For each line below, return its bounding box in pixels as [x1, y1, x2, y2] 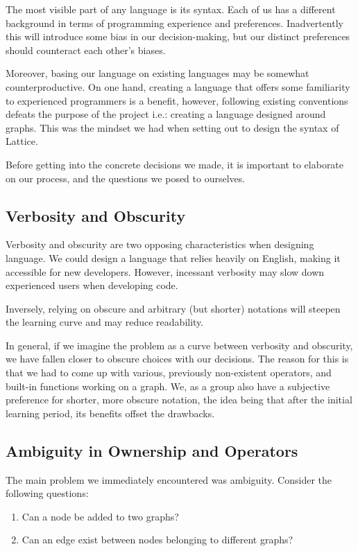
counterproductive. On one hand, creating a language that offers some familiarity [6, 79, 350, 94]
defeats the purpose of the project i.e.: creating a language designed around [6, 107, 326, 121]
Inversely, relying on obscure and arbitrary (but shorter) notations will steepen [6, 301, 341, 315]
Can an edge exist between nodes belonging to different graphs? [22, 532, 293, 547]
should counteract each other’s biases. [6, 42, 166, 57]
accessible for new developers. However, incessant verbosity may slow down [6, 264, 325, 279]
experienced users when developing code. [6, 278, 178, 292]
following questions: [6, 486, 89, 500]
